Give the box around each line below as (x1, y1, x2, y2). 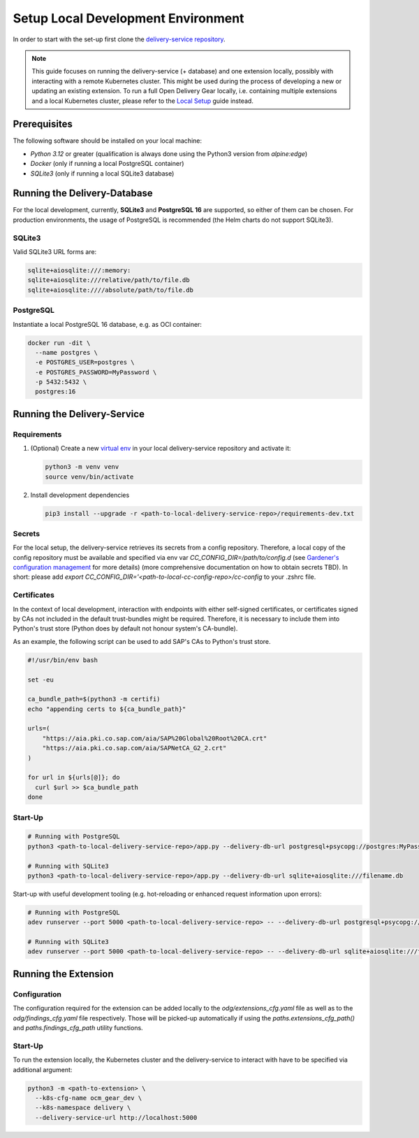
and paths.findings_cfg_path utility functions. (13, 1023, 143, 1032)
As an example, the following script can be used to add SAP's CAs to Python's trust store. (13, 637, 272, 645)
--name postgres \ (35, 349, 98, 356)
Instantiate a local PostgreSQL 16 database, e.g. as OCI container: (13, 320, 203, 328)
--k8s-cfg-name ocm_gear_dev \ (35, 1094, 142, 1102)
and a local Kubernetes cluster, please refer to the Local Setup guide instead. (31, 97, 254, 105)
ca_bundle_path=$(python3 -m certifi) (27, 695, 161, 703)
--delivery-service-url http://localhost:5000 (35, 1114, 198, 1121)
